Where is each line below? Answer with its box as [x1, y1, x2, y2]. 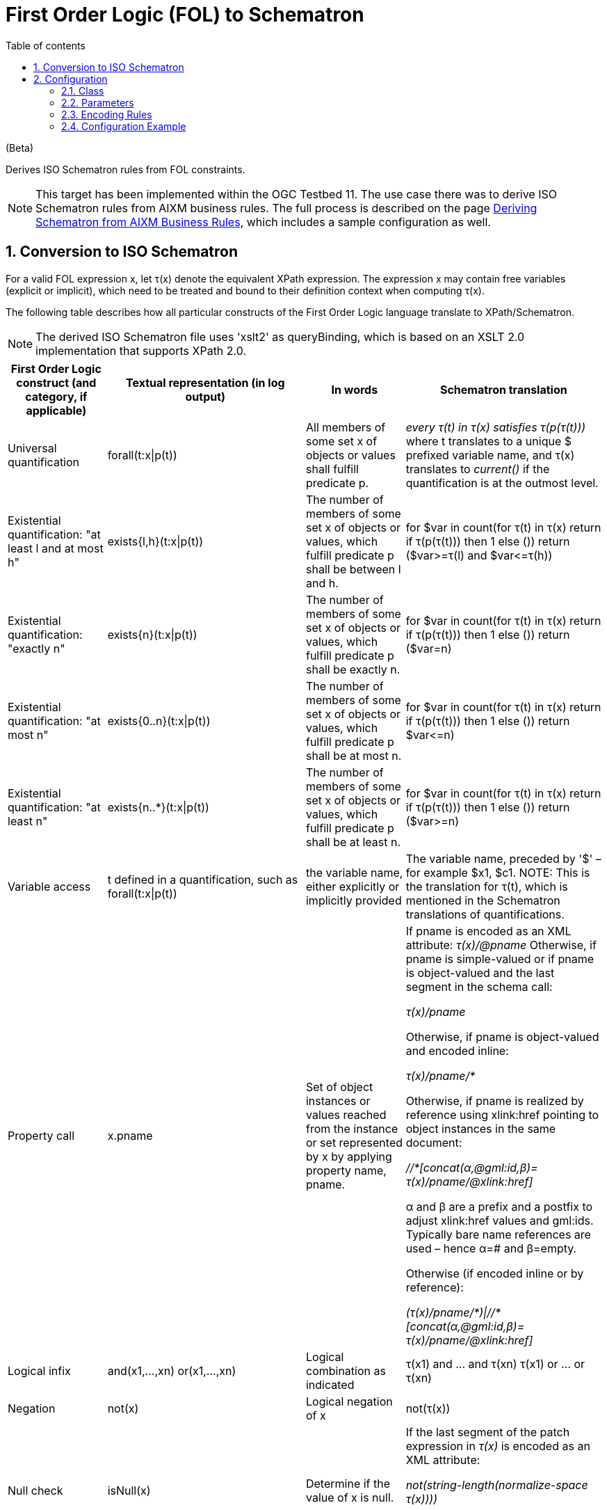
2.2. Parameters [61, 96, 134, 109]
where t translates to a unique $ [405, 434, 572, 448]
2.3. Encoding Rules [61, 108, 152, 120]
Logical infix [8, 1363, 71, 1378]
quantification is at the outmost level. [405, 475, 599, 490]
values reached [305, 1107, 387, 1122]
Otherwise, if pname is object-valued [405, 1029, 599, 1044]
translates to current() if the [405, 461, 550, 476]
